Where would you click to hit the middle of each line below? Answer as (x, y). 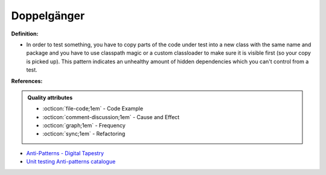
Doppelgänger (48, 16)
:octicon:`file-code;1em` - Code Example (93, 109)
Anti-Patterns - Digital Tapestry (65, 153)
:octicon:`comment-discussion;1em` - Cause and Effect (111, 117)
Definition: (25, 34)
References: (27, 81)
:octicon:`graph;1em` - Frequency (84, 126)
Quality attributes (50, 97)
